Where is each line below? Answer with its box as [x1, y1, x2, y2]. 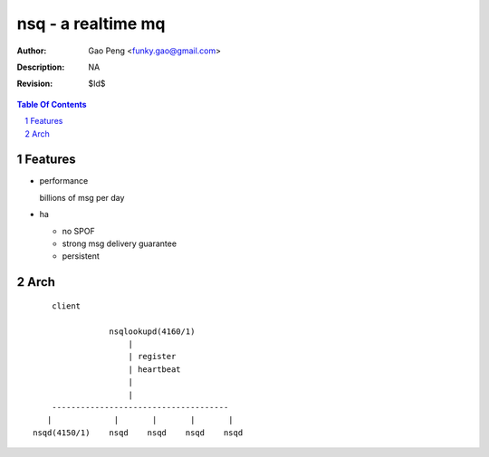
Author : [16, 45, 47, 56]
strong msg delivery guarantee [62, 238, 177, 249]
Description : [16, 62, 65, 72]
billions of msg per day [39, 192, 125, 203]
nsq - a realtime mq [16, 14, 166, 33]
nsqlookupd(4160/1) [109, 326, 196, 337]
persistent [62, 251, 100, 262]
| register [128, 351, 177, 362]
